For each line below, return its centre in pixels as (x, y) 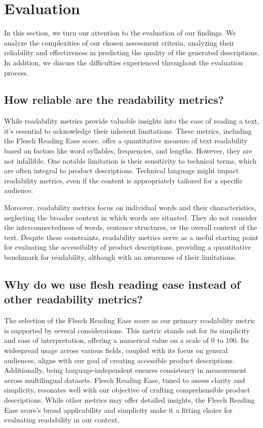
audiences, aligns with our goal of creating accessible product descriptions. (119, 360)
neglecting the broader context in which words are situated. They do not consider (131, 217)
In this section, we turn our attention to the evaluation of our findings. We (120, 33)
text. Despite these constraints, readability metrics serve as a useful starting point (131, 237)
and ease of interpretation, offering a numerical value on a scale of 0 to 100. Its (126, 340)
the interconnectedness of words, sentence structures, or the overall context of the (131, 227)
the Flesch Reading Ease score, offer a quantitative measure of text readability (126, 141)
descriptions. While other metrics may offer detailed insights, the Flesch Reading (129, 399)
